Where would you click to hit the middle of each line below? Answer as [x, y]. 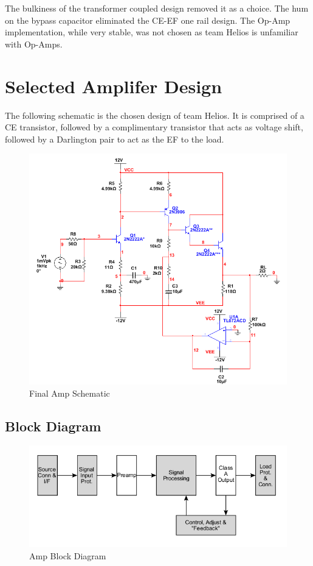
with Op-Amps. [34, 44]
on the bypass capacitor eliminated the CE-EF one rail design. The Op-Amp [148, 20]
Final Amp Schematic [70, 393]
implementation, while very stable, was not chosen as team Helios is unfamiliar [152, 32]
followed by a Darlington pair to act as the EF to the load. [115, 139]
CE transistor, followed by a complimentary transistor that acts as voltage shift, [154, 127]
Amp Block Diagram [68, 555]
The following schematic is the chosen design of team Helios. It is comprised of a [155, 115]
